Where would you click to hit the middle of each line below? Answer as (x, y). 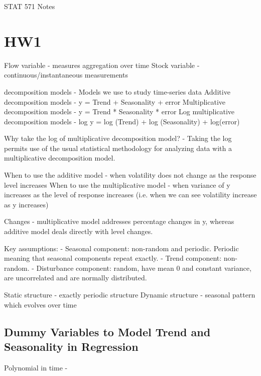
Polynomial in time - (36, 367)
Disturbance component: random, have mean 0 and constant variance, (144, 268)
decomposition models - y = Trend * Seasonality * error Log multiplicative (119, 111)
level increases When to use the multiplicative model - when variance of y (117, 184)
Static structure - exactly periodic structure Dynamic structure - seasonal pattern (130, 294)
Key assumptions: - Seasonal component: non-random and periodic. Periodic (121, 248)
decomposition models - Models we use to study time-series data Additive (117, 91)
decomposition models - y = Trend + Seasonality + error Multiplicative (115, 101)
